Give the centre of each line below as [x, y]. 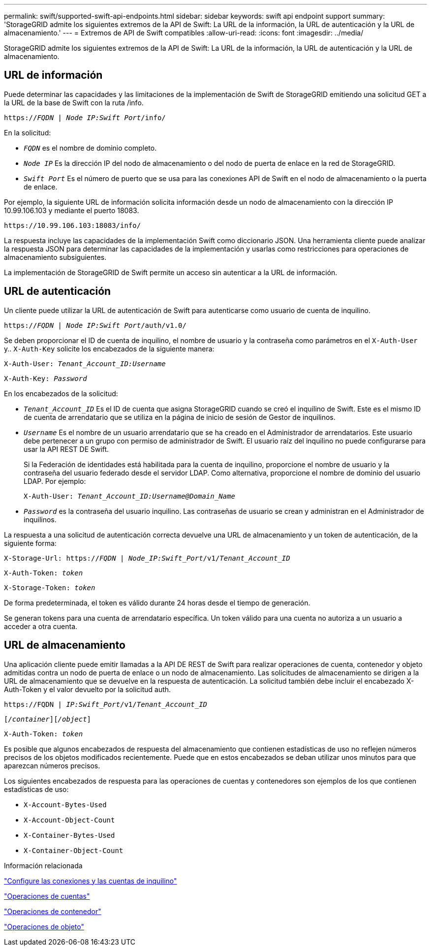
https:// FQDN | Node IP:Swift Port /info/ [85, 117]
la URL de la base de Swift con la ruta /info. [74, 102]
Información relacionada [43, 865]
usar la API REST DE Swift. [66, 449]
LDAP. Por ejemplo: [55, 481]
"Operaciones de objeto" [44, 926]
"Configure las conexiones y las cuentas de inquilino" [91, 881]
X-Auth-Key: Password [46, 378]
